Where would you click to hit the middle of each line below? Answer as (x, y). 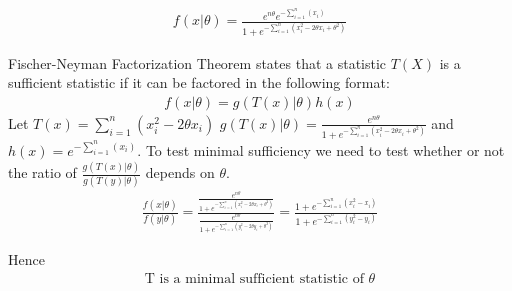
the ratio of (42, 172)
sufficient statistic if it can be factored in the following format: (199, 82)
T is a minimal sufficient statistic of (254, 278)
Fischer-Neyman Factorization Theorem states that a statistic (197, 62)
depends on (180, 172)
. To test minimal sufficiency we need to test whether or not (321, 150)
